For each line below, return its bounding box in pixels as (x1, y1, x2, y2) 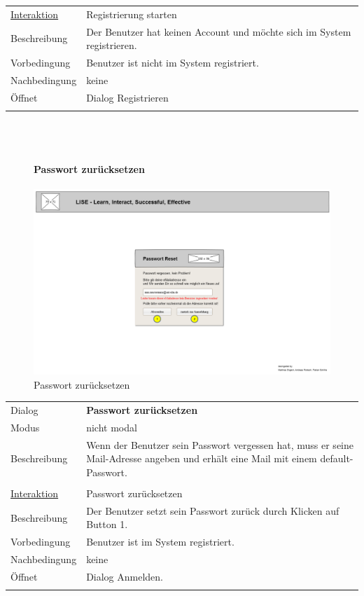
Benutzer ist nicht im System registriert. (86, 55, 259, 70)
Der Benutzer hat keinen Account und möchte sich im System (86, 24, 351, 39)
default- (320, 451, 353, 466)
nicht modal (86, 420, 137, 434)
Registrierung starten (86, 6, 177, 21)
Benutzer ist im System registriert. (86, 534, 234, 549)
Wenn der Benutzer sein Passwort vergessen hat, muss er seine (86, 437, 353, 452)
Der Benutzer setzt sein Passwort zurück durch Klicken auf (86, 503, 339, 518)
